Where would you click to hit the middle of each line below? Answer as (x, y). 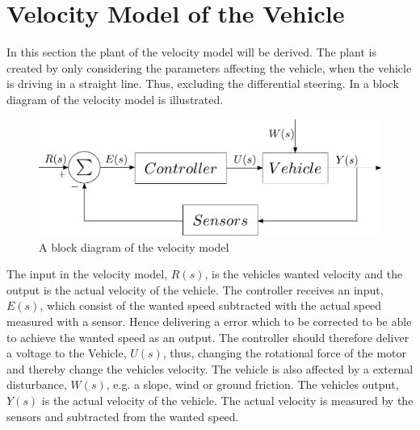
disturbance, (37, 384)
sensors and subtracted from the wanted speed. (123, 416)
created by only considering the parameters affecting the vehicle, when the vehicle (209, 67)
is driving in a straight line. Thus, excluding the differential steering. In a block (203, 83)
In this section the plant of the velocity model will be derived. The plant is (191, 52)
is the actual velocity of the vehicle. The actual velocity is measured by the (227, 400)
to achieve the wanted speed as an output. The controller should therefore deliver (208, 337)
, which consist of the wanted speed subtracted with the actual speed (211, 305)
